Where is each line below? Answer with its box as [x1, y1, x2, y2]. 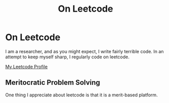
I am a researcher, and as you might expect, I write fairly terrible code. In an [5, 48, 164, 54]
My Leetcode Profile [5, 63, 48, 70]
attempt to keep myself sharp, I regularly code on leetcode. [5, 54, 130, 60]
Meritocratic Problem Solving [5, 78, 100, 87]
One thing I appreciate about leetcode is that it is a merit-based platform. [5, 92, 158, 98]
